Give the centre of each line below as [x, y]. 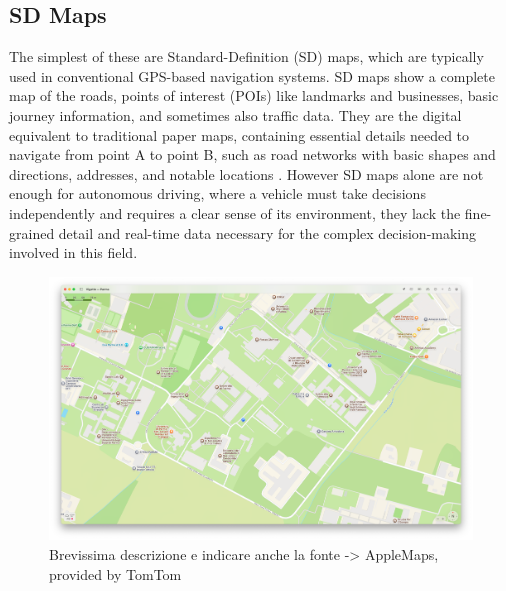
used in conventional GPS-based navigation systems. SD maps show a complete [252, 75]
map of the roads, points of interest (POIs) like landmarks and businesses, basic [254, 95]
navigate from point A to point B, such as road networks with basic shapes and [252, 154]
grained [32, 232]
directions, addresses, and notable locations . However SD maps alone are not [246, 173]
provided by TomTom [115, 573]
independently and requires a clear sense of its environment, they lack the [235, 212]
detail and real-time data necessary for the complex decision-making [267, 232]
